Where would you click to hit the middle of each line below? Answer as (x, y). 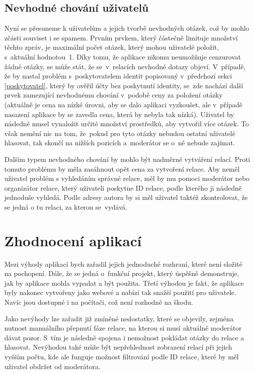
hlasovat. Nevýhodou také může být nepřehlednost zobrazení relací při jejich (118, 347)
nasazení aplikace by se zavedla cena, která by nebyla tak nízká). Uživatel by (119, 114)
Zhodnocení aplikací (73, 240)
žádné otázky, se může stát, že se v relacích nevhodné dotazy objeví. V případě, (125, 66)
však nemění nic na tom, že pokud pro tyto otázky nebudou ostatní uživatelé (120, 133)
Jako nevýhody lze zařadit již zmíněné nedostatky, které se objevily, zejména (119, 318)
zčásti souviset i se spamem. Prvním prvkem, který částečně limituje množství (121, 37)
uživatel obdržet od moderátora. (52, 366)
